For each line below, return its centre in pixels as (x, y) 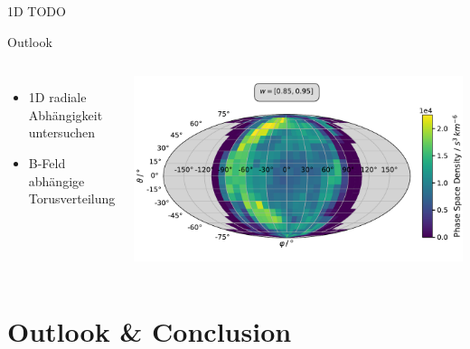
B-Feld (47, 162)
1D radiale (57, 97)
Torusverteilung (72, 198)
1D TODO (37, 11)
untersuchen (62, 132)
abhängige (56, 180)
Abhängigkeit (66, 114)
